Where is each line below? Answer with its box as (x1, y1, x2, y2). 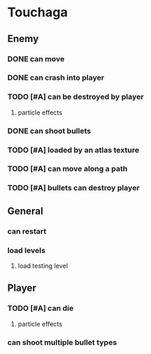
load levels (7, 245, 46, 255)
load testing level (17, 262, 68, 270)
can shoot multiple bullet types (7, 337, 118, 347)
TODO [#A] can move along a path (7, 164, 128, 174)
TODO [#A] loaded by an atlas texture (7, 145, 140, 155)
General (7, 205, 44, 217)
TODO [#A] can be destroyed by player (7, 92, 144, 102)
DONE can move (7, 54, 65, 64)
